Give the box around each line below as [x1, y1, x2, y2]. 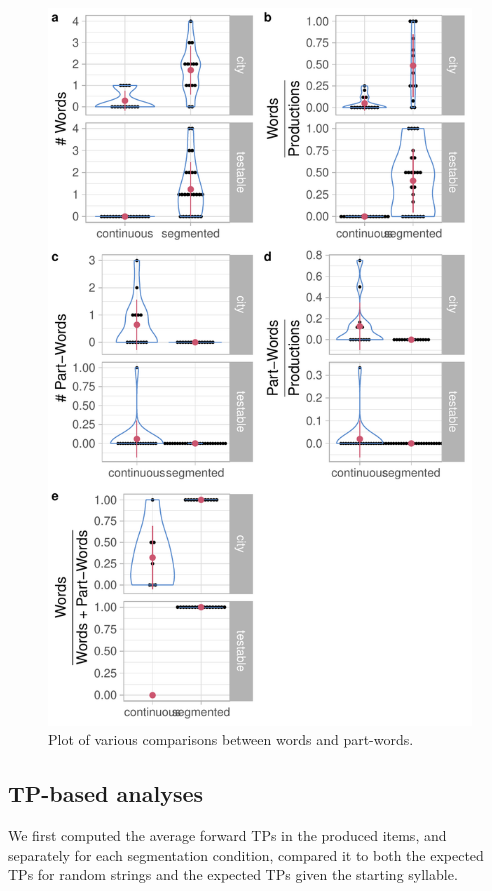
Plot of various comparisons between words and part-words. [48, 729, 414, 750]
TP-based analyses [8, 778, 204, 809]
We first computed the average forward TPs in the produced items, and [8, 825, 447, 846]
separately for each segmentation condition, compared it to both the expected [8, 844, 484, 865]
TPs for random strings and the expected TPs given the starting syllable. [8, 864, 458, 885]
